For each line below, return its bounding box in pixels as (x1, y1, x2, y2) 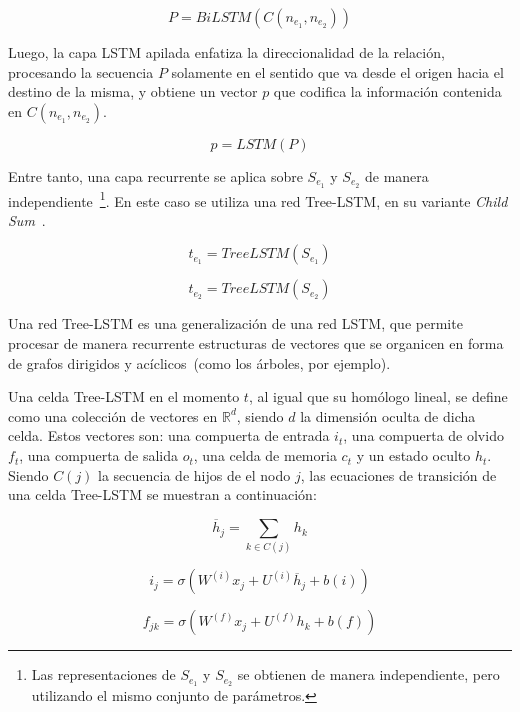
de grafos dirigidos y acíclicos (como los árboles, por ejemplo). (8, 352, 391, 373)
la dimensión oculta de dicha (300, 405, 476, 426)
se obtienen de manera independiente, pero (237, 664, 500, 685)
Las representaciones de (31, 664, 176, 685)
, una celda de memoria (193, 445, 337, 466)
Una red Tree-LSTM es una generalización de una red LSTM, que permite (8, 313, 463, 334)
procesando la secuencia (8, 61, 154, 82)
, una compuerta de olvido (343, 425, 504, 446)
